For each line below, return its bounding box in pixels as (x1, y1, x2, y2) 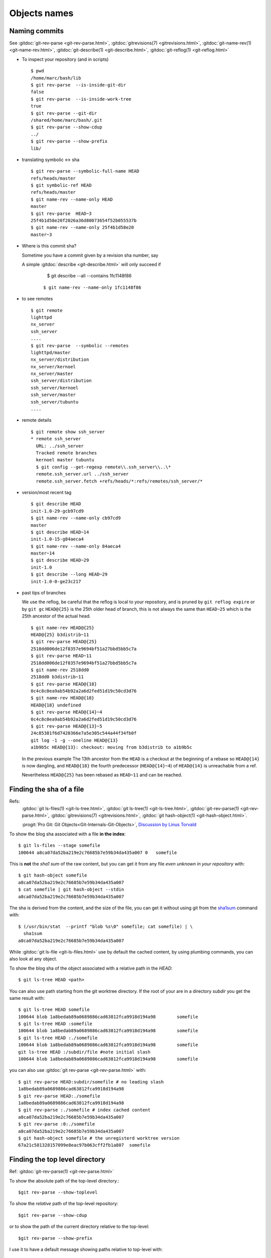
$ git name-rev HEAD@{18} (31, 695, 95, 701)
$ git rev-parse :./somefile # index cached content (18, 1107, 151, 1113)
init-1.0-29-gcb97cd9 (31, 508, 84, 514)
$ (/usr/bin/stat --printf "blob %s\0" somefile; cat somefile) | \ (18, 923, 193, 929)
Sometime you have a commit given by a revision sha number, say (22, 252, 159, 258)
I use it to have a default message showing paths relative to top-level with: (9, 1246, 163, 1252)
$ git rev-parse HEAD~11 (31, 653, 92, 659)
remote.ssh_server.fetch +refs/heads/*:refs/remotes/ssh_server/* (36, 478, 203, 484)
